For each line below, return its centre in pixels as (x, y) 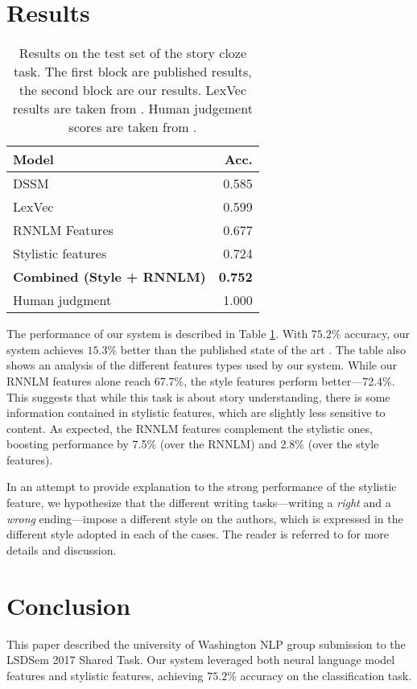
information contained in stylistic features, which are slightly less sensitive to (196, 413)
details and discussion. (62, 549)
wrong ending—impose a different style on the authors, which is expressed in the (205, 518)
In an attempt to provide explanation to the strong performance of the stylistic (202, 487)
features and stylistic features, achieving (105, 675)
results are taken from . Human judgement (132, 109)
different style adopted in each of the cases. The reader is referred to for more (198, 534)
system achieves (45, 349)
